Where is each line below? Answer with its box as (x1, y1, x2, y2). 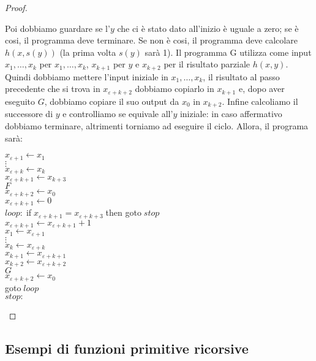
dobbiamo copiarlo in (135, 82, 214, 95)
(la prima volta (59, 45, 116, 58)
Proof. (5, 1, 28, 13)
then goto (105, 206, 141, 219)
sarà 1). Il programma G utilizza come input (145, 45, 312, 58)
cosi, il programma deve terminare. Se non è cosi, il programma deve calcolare (5, 34, 298, 47)
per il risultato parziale (164, 58, 250, 70)
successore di (5, 107, 53, 120)
